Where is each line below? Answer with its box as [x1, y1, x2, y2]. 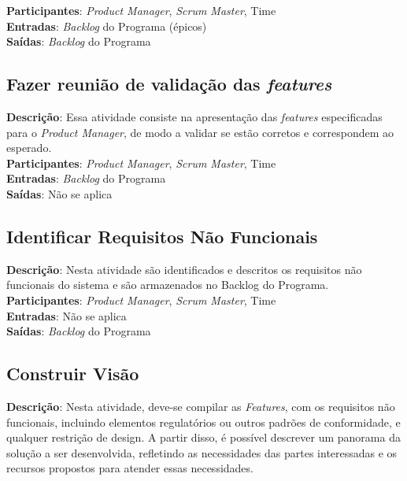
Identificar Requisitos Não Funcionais [6, 224, 318, 248]
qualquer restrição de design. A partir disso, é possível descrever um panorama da [6, 429, 401, 446]
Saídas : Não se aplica [6, 185, 113, 202]
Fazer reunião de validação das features [6, 72, 332, 96]
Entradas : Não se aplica [6, 307, 127, 324]
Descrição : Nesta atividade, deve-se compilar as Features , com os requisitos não [6, 398, 395, 414]
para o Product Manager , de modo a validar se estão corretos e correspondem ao [6, 124, 394, 140]
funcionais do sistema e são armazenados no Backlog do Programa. [6, 276, 329, 293]
